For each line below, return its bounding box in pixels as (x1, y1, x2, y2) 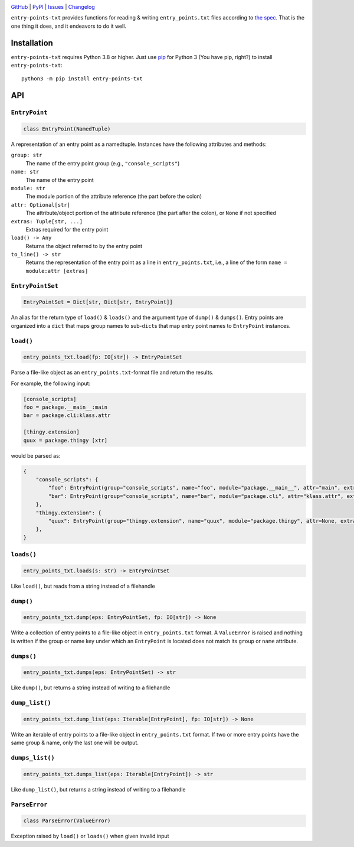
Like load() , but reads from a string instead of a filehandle (11, 582, 156, 589)
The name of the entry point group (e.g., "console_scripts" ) (25, 159, 180, 167)
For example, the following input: (11, 380, 91, 387)
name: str (11, 168, 40, 175)
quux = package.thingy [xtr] (23, 437, 108, 444)
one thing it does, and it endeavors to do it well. (11, 22, 127, 30)
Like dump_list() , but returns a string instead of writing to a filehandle (11, 786, 186, 793)
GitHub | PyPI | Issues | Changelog (11, 4, 95, 10)
